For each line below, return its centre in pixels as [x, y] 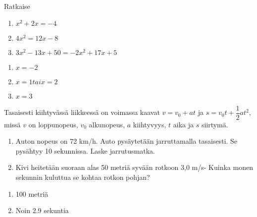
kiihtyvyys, [150, 124]
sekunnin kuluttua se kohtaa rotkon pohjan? [83, 177]
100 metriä [32, 193]
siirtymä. [215, 124]
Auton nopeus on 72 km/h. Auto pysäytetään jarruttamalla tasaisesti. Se [127, 141]
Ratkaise [17, 6]
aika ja [183, 124]
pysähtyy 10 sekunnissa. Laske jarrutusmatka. [85, 150]
